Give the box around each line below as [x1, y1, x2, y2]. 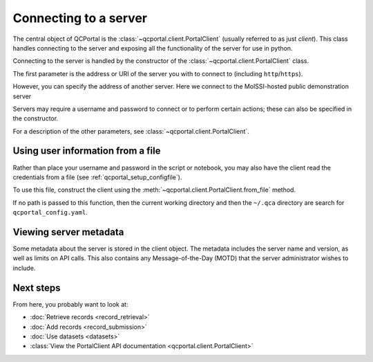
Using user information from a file [12, 145, 161, 157]
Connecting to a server [12, 10, 148, 26]
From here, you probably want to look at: [12, 300, 128, 308]
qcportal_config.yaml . [12, 208, 88, 217]
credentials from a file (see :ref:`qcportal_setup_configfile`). [12, 173, 182, 181]
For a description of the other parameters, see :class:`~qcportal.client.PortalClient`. [12, 127, 250, 135]
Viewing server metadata [12, 226, 124, 238]
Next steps [12, 282, 61, 293]
